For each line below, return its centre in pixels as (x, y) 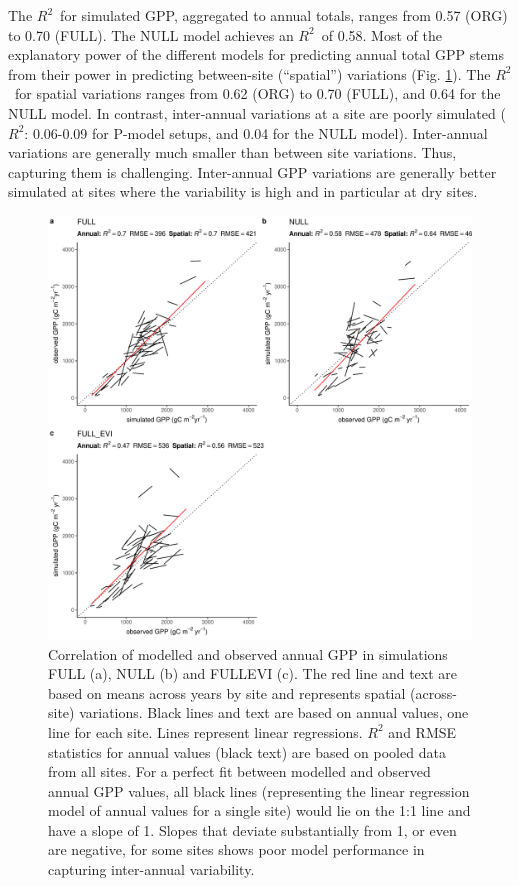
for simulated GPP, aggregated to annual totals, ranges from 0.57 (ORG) (284, 15)
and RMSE (422, 731)
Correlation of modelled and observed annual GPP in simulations (248, 653)
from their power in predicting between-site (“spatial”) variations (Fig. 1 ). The (249, 73)
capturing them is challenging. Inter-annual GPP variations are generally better (252, 171)
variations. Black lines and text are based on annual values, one (274, 712)
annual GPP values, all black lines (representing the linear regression (259, 790)
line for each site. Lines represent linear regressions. (205, 731)
